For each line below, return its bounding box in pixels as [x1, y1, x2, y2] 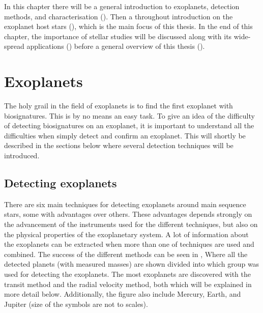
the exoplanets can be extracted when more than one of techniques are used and [4, 239, 254, 249]
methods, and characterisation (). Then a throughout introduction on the [4, 11, 233, 21]
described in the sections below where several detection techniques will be [4, 140, 233, 151]
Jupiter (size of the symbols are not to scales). [4, 298, 148, 309]
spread [4, 41, 24, 51]
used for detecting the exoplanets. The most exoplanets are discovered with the [4, 269, 251, 279]
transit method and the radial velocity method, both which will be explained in [4, 278, 252, 289]
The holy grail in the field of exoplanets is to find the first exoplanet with [4, 100, 233, 111]
